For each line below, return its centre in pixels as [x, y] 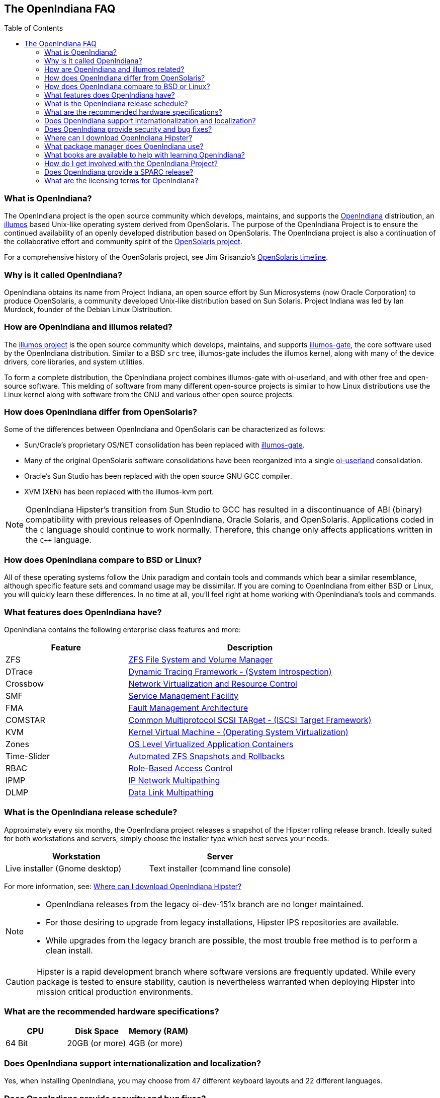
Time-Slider [28, 756]
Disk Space [97, 1031]
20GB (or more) [97, 1043]
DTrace [19, 671]
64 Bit [17, 1043]
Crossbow [25, 683]
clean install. [69, 950]
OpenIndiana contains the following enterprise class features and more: [122, 629]
